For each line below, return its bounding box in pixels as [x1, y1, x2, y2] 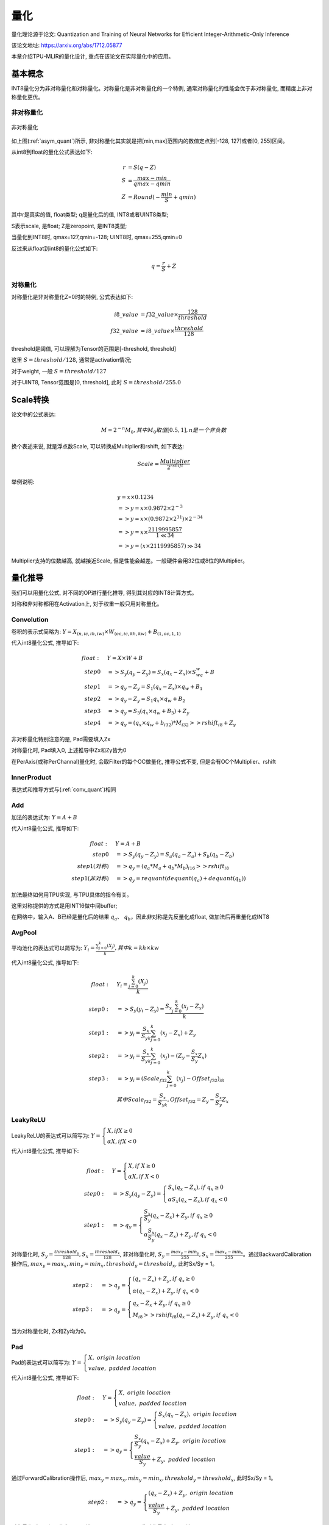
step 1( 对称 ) [77, 863, 109, 870]
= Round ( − [127, 193, 161, 201]
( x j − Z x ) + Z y [160, 1030, 196, 1038]
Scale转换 [11, 394, 49, 405]
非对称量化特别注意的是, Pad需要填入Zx [11, 736, 111, 743]
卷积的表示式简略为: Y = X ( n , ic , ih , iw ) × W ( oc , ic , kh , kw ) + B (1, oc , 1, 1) [11, 628, 181, 637]
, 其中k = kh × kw [115, 944, 160, 952]
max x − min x [214, 1249, 244, 1256]
